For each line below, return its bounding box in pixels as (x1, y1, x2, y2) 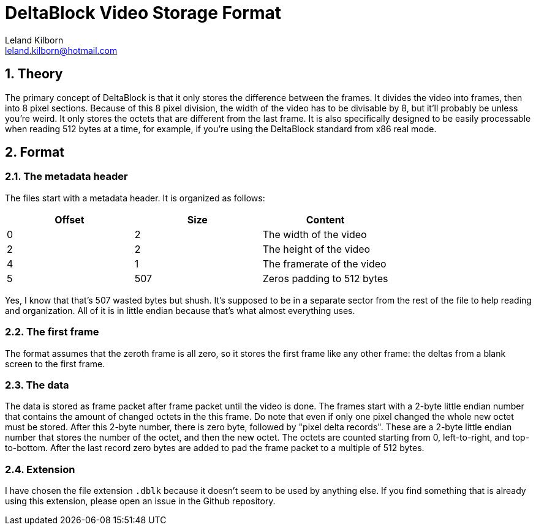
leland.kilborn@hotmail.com (5, 45, 118, 56)
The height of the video (262, 242, 371, 255)
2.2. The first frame (5, 326, 99, 338)
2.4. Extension (5, 463, 75, 476)
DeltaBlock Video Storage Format (5, 2, 282, 23)
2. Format (5, 144, 64, 160)
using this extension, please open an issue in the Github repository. (5, 496, 276, 507)
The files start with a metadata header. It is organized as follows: (5, 192, 265, 203)
